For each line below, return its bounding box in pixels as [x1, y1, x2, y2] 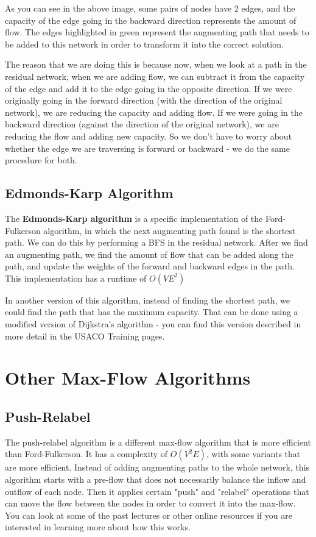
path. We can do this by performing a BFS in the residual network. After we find [5, 236, 308, 249]
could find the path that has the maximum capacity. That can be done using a [5, 305, 298, 318]
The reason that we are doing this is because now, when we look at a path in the [5, 58, 307, 71]
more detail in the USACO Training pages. [5, 329, 165, 342]
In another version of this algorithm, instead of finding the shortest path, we [5, 293, 290, 306]
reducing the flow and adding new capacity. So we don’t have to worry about [5, 129, 292, 142]
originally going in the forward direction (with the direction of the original [5, 94, 283, 107]
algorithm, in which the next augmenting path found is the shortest [43, 224, 296, 236]
